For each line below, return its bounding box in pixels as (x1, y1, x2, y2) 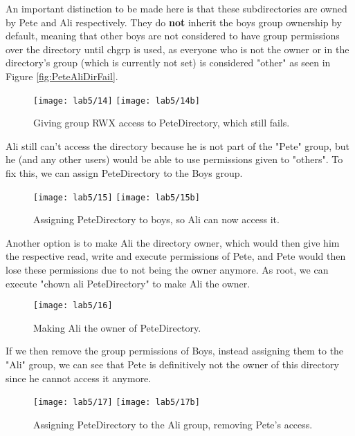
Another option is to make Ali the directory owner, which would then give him (6, 235, 340, 249)
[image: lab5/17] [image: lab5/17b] (33, 397, 200, 408)
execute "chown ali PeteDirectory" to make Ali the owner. (6, 276, 251, 290)
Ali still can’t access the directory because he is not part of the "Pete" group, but (6, 138, 349, 153)
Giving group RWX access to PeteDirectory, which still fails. (33, 115, 290, 130)
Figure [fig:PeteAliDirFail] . (6, 68, 118, 83)
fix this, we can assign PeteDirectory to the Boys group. (6, 166, 243, 180)
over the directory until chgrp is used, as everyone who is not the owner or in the (6, 41, 349, 56)
